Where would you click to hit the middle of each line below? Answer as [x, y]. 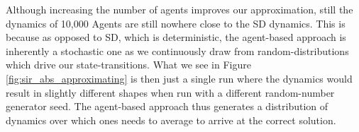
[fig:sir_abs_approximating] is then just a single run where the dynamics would [179, 78]
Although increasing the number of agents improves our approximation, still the [179, 9]
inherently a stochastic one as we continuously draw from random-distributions [177, 50]
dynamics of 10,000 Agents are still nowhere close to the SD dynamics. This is [176, 23]
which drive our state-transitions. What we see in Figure [128, 65]
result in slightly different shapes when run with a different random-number [170, 92]
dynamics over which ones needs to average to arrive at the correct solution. [171, 120]
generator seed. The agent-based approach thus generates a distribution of [167, 106]
